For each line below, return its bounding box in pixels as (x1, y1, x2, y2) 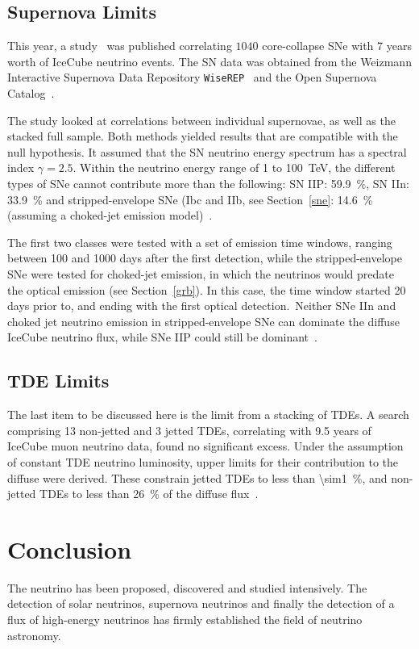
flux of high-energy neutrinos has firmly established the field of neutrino (7, 611, 363, 628)
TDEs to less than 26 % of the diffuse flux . (39, 485, 259, 502)
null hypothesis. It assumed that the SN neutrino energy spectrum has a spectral (7, 143, 407, 160)
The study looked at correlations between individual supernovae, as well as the (7, 111, 396, 128)
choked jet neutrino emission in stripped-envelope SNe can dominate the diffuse (7, 312, 400, 329)
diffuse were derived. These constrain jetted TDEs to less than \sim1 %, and (7, 469, 388, 486)
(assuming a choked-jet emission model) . (7, 207, 213, 224)
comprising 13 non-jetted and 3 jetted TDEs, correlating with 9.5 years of (7, 421, 371, 438)
